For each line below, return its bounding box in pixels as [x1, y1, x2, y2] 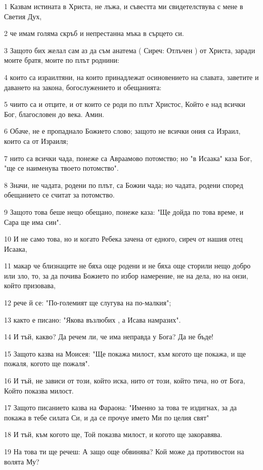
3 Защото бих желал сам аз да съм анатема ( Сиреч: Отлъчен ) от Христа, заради [4, 45, 255, 55]
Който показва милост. [4, 385, 74, 396]
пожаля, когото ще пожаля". [4, 358, 90, 369]
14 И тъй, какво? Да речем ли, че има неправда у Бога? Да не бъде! [4, 331, 214, 342]
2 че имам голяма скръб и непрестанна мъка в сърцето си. [4, 28, 184, 38]
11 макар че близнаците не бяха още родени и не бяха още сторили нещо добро [4, 260, 251, 271]
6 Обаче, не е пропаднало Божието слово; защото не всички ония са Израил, [4, 126, 241, 136]
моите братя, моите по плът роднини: [4, 55, 119, 65]
